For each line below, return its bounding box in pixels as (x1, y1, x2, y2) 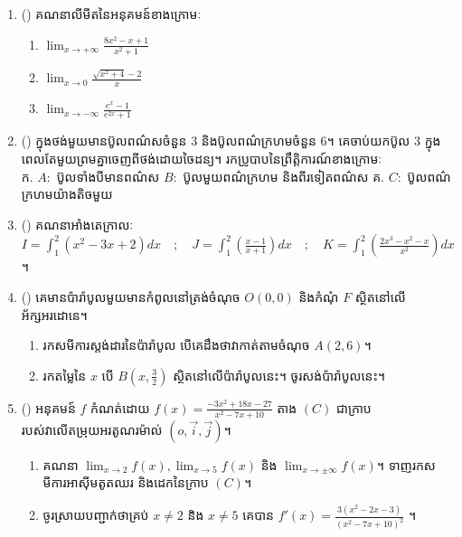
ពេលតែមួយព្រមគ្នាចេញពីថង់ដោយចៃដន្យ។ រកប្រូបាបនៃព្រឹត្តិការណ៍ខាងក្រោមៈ (21, 149, 382, 167)
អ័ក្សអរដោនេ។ (21, 305, 88, 324)
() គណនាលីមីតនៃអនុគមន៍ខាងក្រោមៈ (21, 5, 202, 23)
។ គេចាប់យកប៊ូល (326, 131, 410, 150)
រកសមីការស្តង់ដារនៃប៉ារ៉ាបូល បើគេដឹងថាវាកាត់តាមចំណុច (42, 335, 310, 354)
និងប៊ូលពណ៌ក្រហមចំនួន (201, 131, 316, 150)
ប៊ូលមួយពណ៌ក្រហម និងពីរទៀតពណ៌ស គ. (183, 166, 385, 185)
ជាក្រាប (335, 398, 372, 417)
